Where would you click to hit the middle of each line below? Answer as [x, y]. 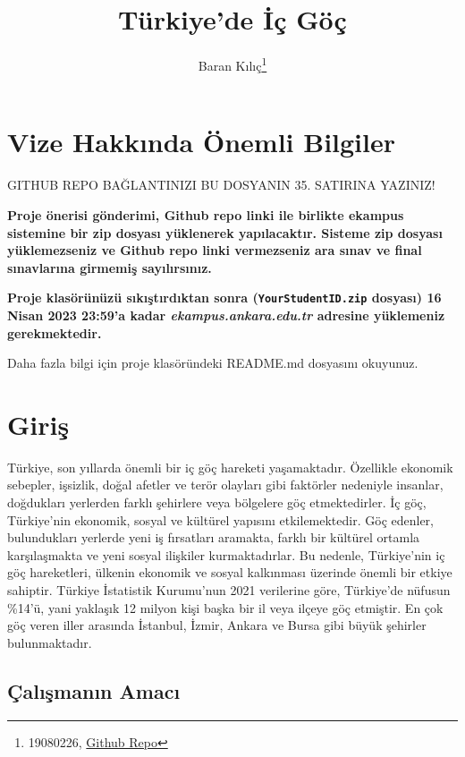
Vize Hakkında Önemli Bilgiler [202, 142]
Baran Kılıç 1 [232, 64]
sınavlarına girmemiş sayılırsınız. [110, 267]
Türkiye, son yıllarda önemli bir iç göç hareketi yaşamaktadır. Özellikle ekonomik [230, 467]
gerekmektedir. [55, 332]
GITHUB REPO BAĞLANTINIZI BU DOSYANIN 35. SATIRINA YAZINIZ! [221, 185]
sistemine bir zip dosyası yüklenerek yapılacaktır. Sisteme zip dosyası [225, 232]
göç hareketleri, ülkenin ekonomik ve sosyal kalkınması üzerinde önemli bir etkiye [230, 572]
